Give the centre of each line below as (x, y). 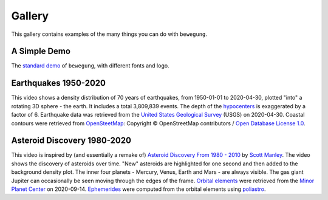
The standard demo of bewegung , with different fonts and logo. (90, 66)
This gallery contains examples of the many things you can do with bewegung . (109, 34)
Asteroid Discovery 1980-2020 (71, 141)
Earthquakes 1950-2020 (59, 83)
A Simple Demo (41, 51)
